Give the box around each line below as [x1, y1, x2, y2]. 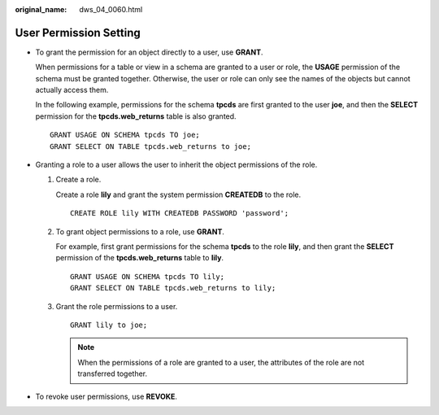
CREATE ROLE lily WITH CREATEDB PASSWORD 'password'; [70, 208, 289, 218]
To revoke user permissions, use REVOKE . [35, 391, 178, 401]
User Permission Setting [15, 25, 141, 40]
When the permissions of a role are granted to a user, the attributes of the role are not [77, 357, 365, 367]
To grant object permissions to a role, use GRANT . [55, 226, 225, 236]
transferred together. [77, 369, 148, 378]
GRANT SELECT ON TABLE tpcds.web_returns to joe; [50, 142, 252, 151]
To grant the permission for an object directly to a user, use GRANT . [35, 47, 263, 57]
